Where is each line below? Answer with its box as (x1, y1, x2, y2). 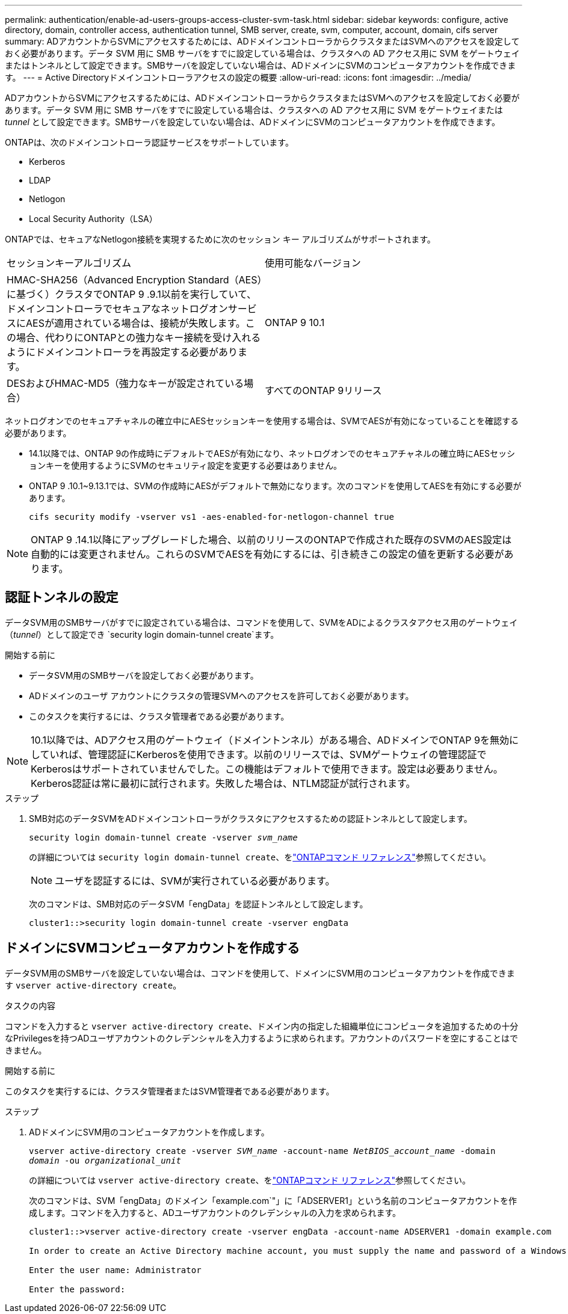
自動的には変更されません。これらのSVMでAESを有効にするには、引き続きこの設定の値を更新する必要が (31, 548, 504, 560)
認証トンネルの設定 (5, 590, 119, 605)
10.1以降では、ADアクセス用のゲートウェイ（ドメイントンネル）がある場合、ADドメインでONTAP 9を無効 (31, 733, 509, 746)
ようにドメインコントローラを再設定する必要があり (7, 346, 238, 358)
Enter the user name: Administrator (29, 1265, 202, 1275)
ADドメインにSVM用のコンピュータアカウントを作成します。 (29, 1126, 270, 1137)
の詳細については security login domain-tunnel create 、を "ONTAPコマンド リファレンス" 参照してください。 (29, 851, 491, 862)
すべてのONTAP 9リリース (265, 384, 382, 396)
